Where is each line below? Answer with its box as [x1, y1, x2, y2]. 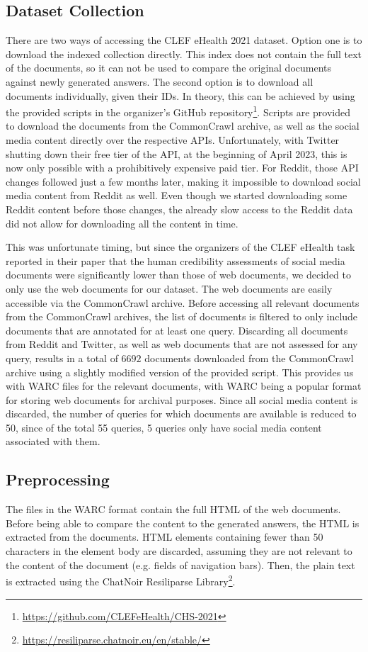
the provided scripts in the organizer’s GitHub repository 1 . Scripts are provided [6, 103, 351, 119]
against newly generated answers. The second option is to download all [6, 74, 314, 89]
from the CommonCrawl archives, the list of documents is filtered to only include [6, 309, 358, 324]
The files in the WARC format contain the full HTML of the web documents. [6, 502, 341, 517]
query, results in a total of [6, 350, 118, 365]
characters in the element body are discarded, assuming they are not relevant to [6, 544, 352, 558]
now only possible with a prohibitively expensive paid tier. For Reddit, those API [6, 160, 359, 175]
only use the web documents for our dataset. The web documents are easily [6, 281, 333, 296]
